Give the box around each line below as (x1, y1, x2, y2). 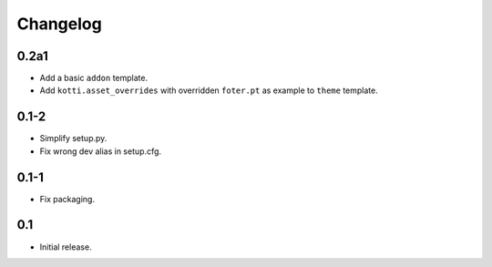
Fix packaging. (39, 193, 96, 204)
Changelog (16, 14, 102, 34)
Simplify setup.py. (39, 133, 108, 144)
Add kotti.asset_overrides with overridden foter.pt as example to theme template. (39, 85, 378, 96)
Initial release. (39, 241, 92, 252)
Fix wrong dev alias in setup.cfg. (39, 146, 162, 157)
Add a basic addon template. (39, 73, 149, 84)
